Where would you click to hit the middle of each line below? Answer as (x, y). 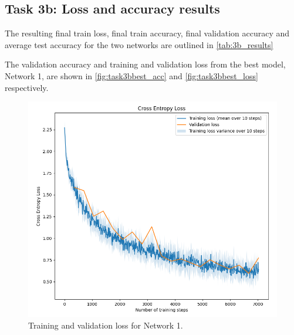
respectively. (27, 87)
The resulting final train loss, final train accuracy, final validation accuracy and (147, 33)
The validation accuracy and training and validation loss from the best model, (145, 64)
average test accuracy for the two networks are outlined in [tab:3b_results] (139, 44)
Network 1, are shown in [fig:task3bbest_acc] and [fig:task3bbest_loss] (131, 75)
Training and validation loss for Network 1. (106, 325)
